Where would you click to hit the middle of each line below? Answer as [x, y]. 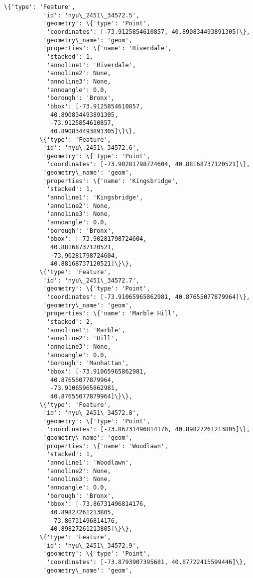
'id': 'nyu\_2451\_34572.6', [91, 148]
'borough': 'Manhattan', [88, 363]
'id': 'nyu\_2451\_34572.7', [91, 280]
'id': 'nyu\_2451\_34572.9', [91, 545]
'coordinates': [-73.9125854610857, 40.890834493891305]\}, [148, 32]
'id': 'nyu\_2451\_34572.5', [91, 15]
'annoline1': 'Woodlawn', [89, 463]
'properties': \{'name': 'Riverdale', [107, 48]
